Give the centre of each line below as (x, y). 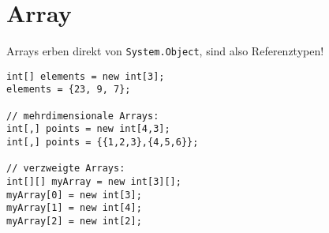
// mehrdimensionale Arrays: (83, 116)
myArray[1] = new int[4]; (74, 208)
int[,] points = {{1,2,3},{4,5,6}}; (103, 143)
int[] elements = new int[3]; (86, 76)
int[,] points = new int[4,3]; (88, 129)
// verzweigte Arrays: (66, 169)
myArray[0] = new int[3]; (74, 195)
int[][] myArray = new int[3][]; (94, 182)
